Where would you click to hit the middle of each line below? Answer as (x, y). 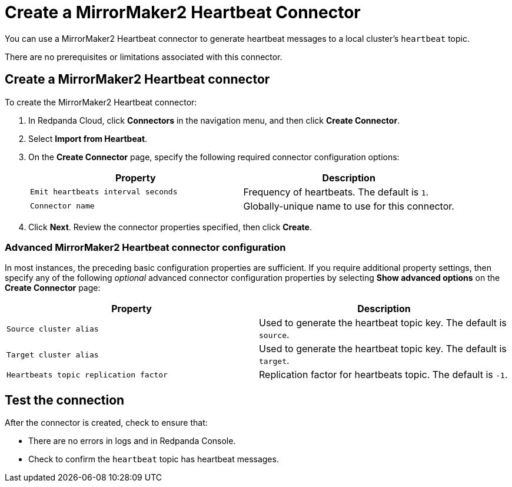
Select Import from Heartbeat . (88, 138)
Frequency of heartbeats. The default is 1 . (336, 192)
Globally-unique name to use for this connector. (349, 206)
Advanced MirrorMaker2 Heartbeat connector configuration (145, 247)
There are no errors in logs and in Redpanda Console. (132, 441)
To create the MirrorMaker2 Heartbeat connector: (101, 102)
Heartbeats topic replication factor (87, 375)
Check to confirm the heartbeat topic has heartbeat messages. (154, 459)
